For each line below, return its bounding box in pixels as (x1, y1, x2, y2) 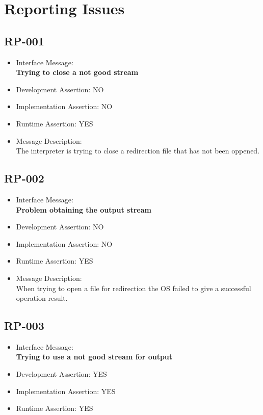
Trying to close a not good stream (16, 67, 139, 77)
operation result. (16, 293, 68, 303)
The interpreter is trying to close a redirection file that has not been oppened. (16, 145, 260, 156)
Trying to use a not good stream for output (16, 351, 173, 362)
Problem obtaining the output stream (16, 204, 151, 215)
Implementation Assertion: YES (16, 385, 116, 396)
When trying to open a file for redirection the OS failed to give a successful (16, 282, 251, 293)
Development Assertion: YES (16, 369, 107, 379)
